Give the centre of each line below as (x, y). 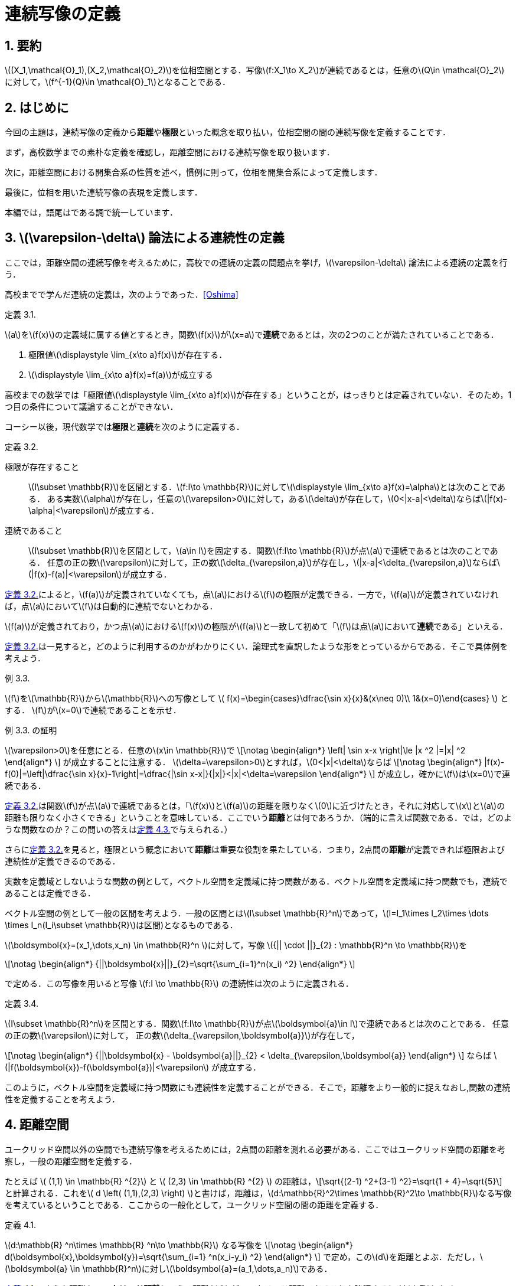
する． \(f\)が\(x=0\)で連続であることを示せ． (93, 710)
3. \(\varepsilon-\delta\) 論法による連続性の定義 (145, 238)
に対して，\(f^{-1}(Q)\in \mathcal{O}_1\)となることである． (118, 82)
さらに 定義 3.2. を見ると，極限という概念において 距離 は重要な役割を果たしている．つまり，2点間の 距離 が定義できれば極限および (255, 849)
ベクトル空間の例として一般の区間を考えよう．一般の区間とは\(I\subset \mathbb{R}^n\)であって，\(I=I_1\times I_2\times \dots (247, 913)
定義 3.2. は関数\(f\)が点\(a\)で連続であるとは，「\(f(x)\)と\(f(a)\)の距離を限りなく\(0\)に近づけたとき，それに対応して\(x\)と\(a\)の (255, 805)
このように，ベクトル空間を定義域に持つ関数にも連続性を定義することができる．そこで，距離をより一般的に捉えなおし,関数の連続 (258, 1087)
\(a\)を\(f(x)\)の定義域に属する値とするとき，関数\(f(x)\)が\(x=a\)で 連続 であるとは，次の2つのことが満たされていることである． (252, 334)
